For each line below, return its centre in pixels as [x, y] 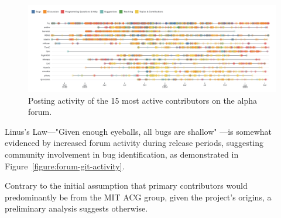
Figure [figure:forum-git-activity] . [65, 166]
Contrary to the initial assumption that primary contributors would [126, 185]
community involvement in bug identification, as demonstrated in [122, 154]
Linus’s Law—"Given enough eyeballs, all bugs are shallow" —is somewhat [138, 131]
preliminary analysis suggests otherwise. [76, 208]
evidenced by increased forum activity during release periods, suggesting [134, 143]
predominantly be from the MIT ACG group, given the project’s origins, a [138, 197]
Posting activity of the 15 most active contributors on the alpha [143, 100]
